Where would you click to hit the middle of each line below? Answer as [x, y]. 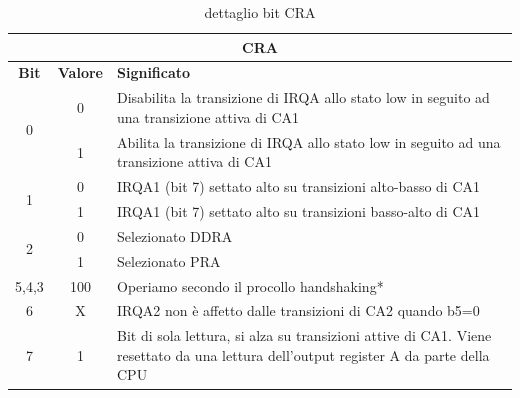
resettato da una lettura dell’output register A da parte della [303, 354]
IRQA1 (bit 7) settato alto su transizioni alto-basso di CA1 [298, 186]
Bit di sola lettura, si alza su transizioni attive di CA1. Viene [304, 335]
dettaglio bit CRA [260, 12]
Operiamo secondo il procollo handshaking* [250, 285]
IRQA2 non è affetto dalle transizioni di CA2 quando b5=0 [298, 310]
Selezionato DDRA [174, 235]
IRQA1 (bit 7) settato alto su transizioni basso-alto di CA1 [298, 211]
